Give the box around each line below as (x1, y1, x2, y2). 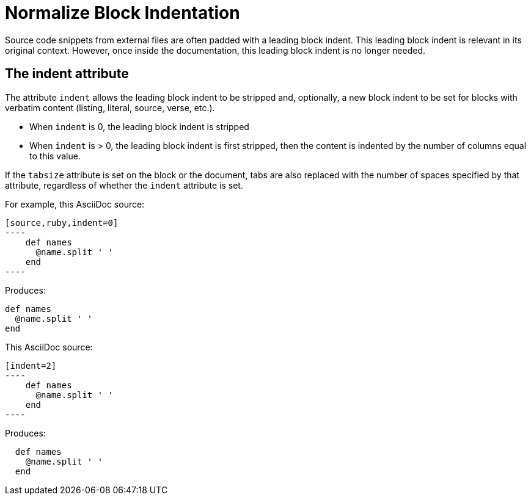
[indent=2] (5, 360, 57, 371)
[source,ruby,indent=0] (5, 217, 119, 228)
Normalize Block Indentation (5, 2, 240, 23)
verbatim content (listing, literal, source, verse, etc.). (5, 102, 215, 113)
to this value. (29, 150, 81, 161)
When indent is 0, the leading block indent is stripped (29, 121, 249, 132)
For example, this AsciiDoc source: (5, 198, 145, 209)
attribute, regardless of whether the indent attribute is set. (5, 179, 243, 190)
